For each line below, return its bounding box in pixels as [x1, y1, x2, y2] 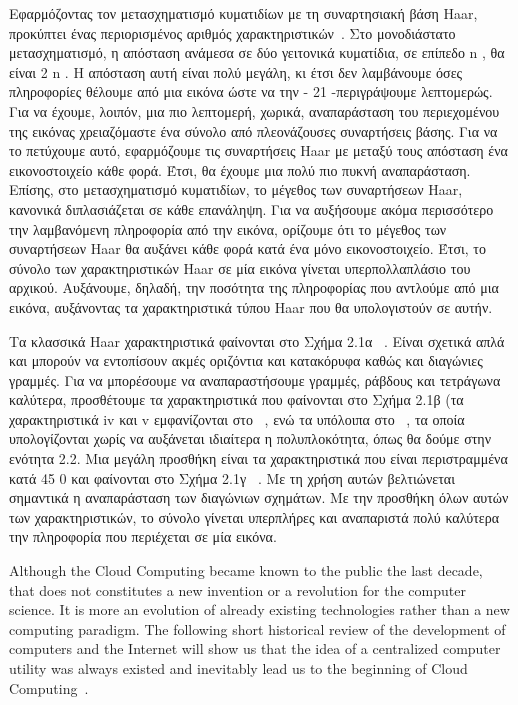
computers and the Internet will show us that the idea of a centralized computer [9, 638, 501, 659]
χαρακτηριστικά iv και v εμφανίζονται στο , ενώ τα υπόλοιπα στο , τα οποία [9, 408, 465, 429]
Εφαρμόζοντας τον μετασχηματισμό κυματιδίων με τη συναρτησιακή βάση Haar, [9, 3, 478, 23]
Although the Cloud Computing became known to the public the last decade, [9, 560, 483, 581]
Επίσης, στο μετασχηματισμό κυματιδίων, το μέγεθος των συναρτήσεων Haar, [9, 179, 463, 200]
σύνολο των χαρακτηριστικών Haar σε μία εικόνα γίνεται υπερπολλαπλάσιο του [9, 257, 471, 278]
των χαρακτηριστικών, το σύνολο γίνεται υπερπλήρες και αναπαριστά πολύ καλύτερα [9, 506, 499, 527]
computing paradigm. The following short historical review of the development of [9, 618, 506, 639]
